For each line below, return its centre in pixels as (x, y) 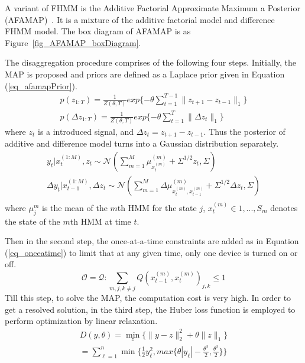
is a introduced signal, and (85, 131)
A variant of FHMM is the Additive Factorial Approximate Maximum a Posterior (152, 8)
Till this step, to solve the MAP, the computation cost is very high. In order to (148, 298)
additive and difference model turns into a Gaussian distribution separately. (142, 143)
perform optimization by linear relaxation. (81, 321)
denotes (284, 207)
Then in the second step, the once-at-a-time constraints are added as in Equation (152, 241)
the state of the (33, 221)
